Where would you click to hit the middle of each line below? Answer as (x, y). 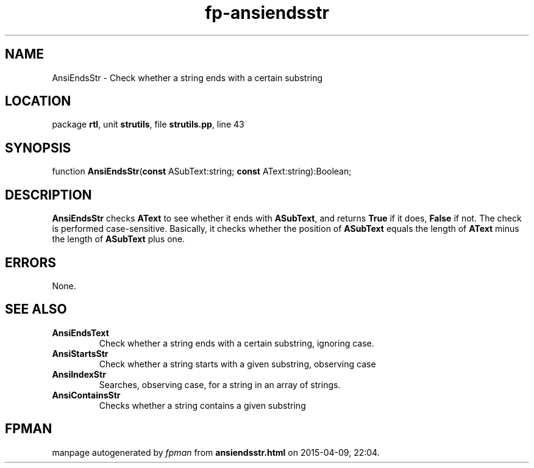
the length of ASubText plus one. (119, 239)
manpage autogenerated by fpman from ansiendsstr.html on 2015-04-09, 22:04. (216, 452)
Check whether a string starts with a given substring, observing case (237, 364)
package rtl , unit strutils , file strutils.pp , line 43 (148, 124)
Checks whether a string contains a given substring (202, 405)
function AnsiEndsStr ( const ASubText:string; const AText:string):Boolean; (202, 171)
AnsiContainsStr (86, 395)
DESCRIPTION (48, 195)
